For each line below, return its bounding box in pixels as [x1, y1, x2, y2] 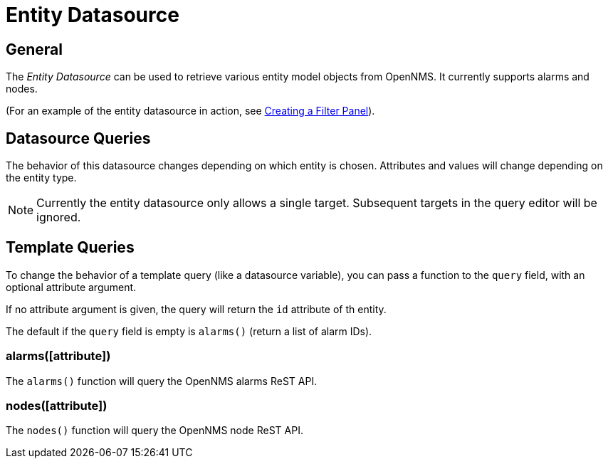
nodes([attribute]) [6, 398, 108, 413]
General [6, 40, 63, 58]
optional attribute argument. [6, 280, 137, 293]
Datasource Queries [6, 129, 151, 147]
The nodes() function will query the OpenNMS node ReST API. [6, 424, 303, 437]
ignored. [36, 210, 81, 225]
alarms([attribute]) [6, 349, 111, 364]
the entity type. [6, 172, 77, 184]
